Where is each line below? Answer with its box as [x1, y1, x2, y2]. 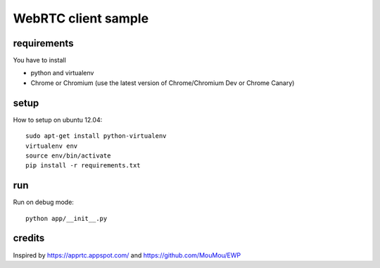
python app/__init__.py [25, 215, 108, 222]
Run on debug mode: [13, 198, 74, 207]
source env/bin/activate [25, 151, 111, 160]
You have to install [13, 56, 66, 65]
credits [13, 232, 45, 244]
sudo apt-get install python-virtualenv [25, 132, 167, 140]
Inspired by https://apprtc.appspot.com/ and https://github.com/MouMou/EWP [13, 250, 241, 260]
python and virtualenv [30, 69, 94, 77]
